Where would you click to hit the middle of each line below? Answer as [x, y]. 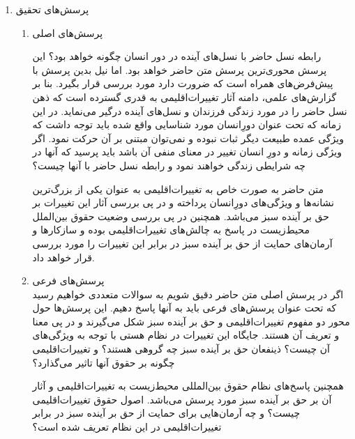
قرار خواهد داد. [63, 257]
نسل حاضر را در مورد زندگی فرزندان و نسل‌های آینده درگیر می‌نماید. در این [190, 110]
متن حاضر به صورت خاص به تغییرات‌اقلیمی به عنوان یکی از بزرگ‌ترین [178, 188]
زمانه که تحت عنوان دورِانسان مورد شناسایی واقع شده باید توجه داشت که [187, 124]
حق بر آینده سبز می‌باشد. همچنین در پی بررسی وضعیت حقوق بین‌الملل [181, 216]
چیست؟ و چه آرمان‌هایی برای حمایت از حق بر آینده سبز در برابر [166, 413]
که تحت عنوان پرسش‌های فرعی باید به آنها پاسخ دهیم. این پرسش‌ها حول [184, 308]
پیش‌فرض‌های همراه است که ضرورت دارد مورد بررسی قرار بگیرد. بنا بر [183, 83]
